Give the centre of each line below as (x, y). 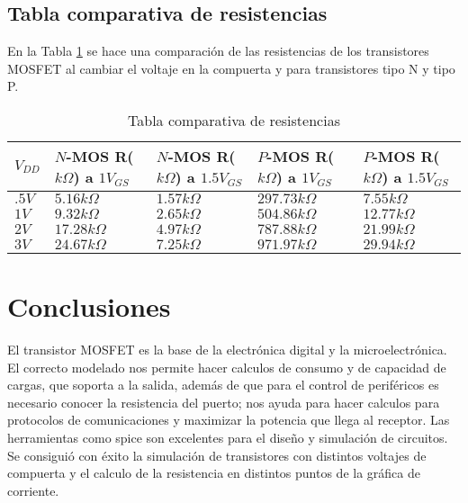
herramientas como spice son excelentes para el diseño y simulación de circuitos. (228, 438)
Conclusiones (89, 306)
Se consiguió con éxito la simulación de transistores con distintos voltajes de (217, 455)
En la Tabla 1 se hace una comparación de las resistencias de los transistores (218, 51)
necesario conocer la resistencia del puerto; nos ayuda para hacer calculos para (224, 402)
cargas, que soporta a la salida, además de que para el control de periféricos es (223, 385)
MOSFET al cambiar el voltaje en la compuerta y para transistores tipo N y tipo (231, 68)
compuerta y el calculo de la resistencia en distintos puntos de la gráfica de (214, 473)
